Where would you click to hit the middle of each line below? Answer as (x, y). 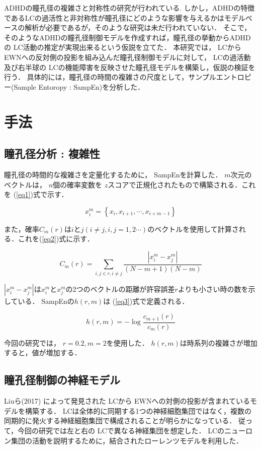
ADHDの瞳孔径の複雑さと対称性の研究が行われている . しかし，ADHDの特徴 (129, 8)
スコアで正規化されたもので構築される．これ (182, 184)
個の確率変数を (78, 184)
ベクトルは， (25, 184)
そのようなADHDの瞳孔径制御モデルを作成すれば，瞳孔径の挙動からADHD (127, 37)
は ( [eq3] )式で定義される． (146, 301)
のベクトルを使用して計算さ (193, 229)
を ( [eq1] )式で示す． (36, 194)
